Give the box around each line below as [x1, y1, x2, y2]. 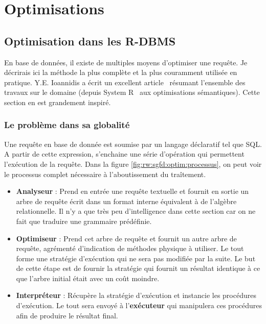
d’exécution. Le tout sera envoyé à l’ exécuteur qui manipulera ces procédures [16, 300, 262, 311]
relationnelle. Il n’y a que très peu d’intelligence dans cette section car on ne [16, 206, 256, 216]
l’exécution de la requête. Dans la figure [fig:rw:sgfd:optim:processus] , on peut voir [4, 158, 262, 169]
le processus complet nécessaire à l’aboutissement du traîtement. [4, 168, 206, 179]
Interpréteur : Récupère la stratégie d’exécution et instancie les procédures [16, 290, 256, 301]
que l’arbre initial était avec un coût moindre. [16, 272, 160, 283]
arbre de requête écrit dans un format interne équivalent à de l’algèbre [16, 195, 237, 206]
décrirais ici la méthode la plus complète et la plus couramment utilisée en [4, 67, 237, 78]
